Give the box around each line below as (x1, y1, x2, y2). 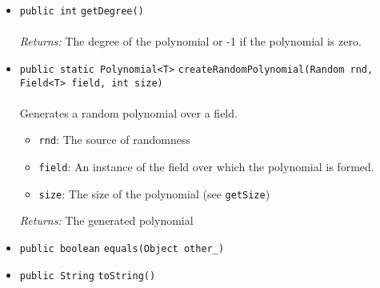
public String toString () (19, 270, 156, 282)
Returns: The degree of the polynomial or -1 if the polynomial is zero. (19, 33, 362, 50)
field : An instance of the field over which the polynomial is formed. (38, 158, 374, 174)
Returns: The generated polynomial (19, 212, 194, 229)
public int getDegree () (19, 6, 144, 17)
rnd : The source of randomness (38, 131, 190, 148)
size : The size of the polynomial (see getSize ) (38, 185, 270, 202)
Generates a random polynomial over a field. (19, 104, 238, 121)
